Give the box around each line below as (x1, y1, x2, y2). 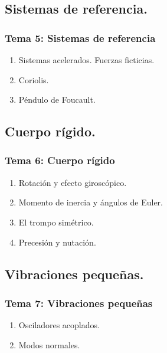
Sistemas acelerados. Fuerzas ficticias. (18, 54, 155, 66)
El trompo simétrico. (18, 215, 94, 228)
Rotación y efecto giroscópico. (18, 176, 127, 188)
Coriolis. (18, 73, 49, 86)
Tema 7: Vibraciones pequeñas (5, 295, 153, 310)
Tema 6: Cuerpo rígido (5, 153, 115, 168)
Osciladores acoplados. (18, 319, 100, 331)
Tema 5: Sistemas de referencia (5, 30, 156, 45)
